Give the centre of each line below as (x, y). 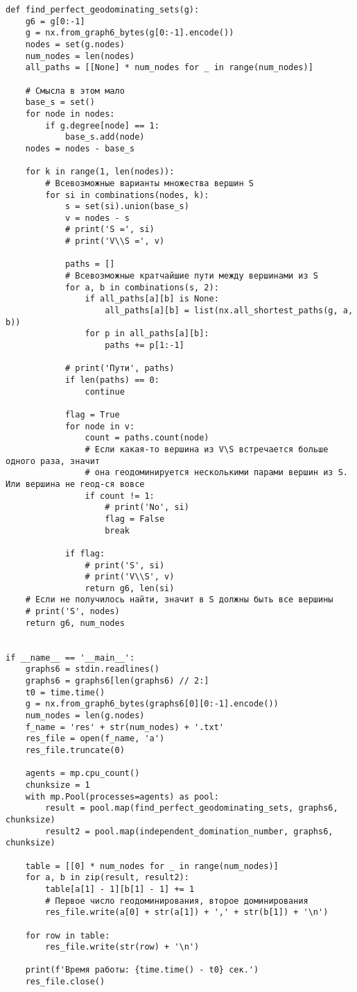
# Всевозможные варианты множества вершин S (149, 183)
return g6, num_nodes (75, 623)
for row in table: (68, 935)
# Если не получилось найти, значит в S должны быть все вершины (179, 600)
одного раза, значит (53, 461)
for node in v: (100, 426)
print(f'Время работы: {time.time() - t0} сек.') (142, 970)
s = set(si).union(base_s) (127, 207)
